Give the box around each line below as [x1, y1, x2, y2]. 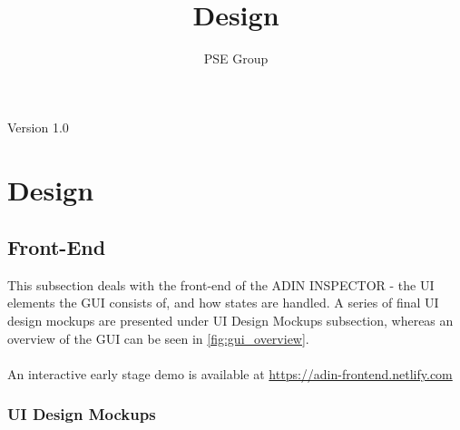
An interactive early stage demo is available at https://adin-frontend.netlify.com [7, 364, 453, 383]
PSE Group [203, 49, 269, 68]
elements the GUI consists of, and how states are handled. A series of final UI [7, 293, 439, 312]
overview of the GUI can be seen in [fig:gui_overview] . [7, 328, 309, 347]
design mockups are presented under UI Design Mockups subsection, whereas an [7, 311, 454, 330]
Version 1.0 [7, 117, 69, 136]
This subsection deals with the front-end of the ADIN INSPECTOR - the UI [7, 275, 435, 294]
